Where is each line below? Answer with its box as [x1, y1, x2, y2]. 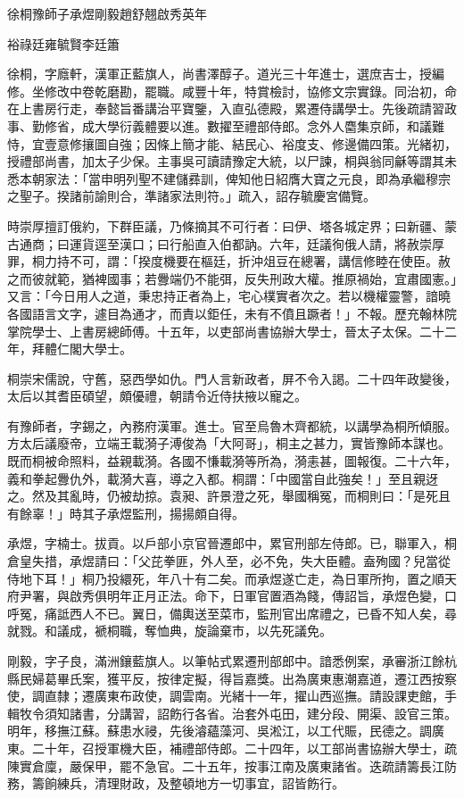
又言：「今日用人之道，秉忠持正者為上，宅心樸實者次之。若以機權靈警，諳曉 [7, 287, 451, 305]
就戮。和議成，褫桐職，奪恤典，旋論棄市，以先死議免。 [7, 621, 332, 640]
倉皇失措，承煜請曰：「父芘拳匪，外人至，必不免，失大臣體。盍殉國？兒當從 [7, 552, 451, 570]
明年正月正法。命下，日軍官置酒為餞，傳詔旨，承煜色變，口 [106, 586, 457, 605]
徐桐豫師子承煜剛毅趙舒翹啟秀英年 [7, 4, 207, 22]
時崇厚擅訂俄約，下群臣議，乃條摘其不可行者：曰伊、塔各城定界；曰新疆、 [7, 216, 444, 235]
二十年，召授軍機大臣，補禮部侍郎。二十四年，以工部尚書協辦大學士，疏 [31, 738, 457, 757]
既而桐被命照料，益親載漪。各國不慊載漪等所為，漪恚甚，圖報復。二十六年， [7, 452, 457, 470]
